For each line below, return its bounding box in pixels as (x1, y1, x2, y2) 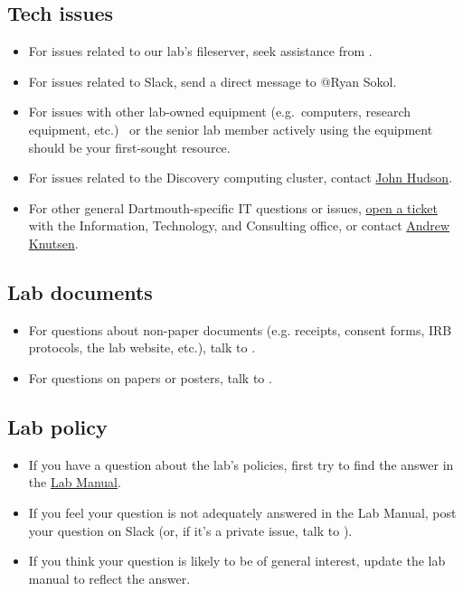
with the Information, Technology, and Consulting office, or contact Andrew (28, 216, 450, 235)
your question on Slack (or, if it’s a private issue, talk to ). (28, 521, 353, 539)
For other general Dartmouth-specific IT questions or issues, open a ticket (28, 198, 438, 217)
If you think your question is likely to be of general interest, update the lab (28, 551, 446, 570)
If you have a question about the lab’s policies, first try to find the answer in (28, 455, 454, 474)
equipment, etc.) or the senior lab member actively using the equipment (28, 119, 433, 138)
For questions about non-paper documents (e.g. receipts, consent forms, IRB (28, 320, 452, 339)
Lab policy (7, 412, 108, 440)
